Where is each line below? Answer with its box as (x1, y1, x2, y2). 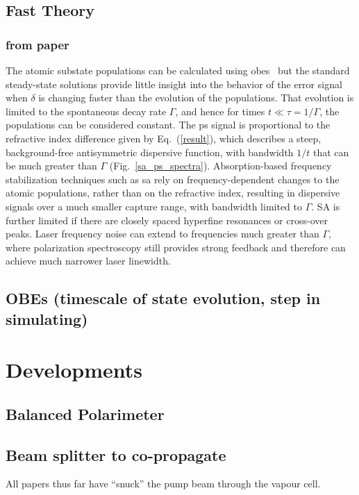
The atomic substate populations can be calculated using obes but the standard (6, 63, 350, 77)
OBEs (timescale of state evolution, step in (6, 287, 321, 309)
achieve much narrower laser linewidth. (6, 253, 171, 268)
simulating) (6, 308, 88, 329)
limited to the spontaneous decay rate (6, 103, 167, 118)
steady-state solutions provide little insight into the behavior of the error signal (6, 76, 342, 91)
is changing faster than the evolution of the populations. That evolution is (38, 90, 354, 105)
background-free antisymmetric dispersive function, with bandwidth (6, 144, 294, 159)
